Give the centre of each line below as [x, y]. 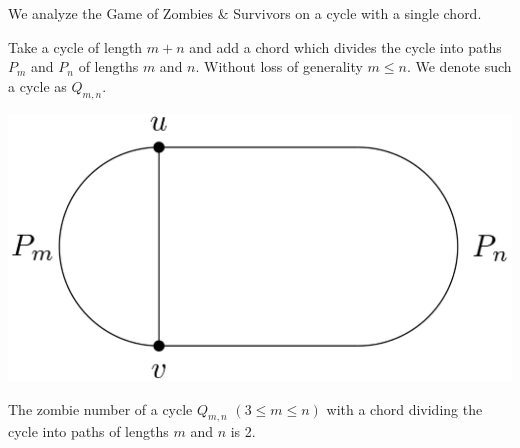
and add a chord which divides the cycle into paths [345, 46]
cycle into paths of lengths [88, 431]
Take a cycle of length [75, 46]
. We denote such [459, 66]
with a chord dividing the [404, 408]
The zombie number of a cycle [100, 408]
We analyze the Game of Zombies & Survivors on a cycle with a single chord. [245, 13]
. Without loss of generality [279, 66]
